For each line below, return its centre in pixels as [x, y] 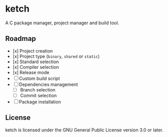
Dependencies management [49, 84]
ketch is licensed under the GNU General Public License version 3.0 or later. [84, 130]
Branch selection [38, 89]
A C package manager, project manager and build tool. [62, 23]
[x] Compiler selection [36, 67]
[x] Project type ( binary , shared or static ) [56, 56]
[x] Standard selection [36, 62]
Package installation [40, 102]
